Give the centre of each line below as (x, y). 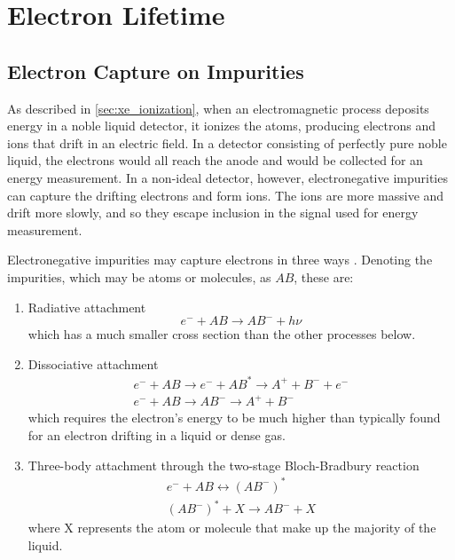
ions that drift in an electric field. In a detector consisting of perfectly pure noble (227, 142)
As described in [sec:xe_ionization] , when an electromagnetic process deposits (218, 108)
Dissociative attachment (93, 363)
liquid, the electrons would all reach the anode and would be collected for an (215, 160)
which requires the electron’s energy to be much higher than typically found (234, 418)
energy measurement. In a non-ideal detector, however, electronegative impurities (227, 177)
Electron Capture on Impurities (156, 71)
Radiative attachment (87, 307)
